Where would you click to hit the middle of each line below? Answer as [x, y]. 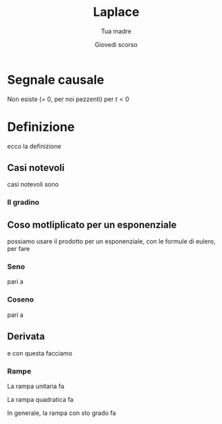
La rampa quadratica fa [40, 399]
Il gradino [24, 203]
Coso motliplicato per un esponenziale [92, 224]
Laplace [116, 12]
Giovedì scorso [116, 44]
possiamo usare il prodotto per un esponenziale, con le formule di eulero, [111, 241]
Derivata [26, 337]
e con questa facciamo [40, 353]
